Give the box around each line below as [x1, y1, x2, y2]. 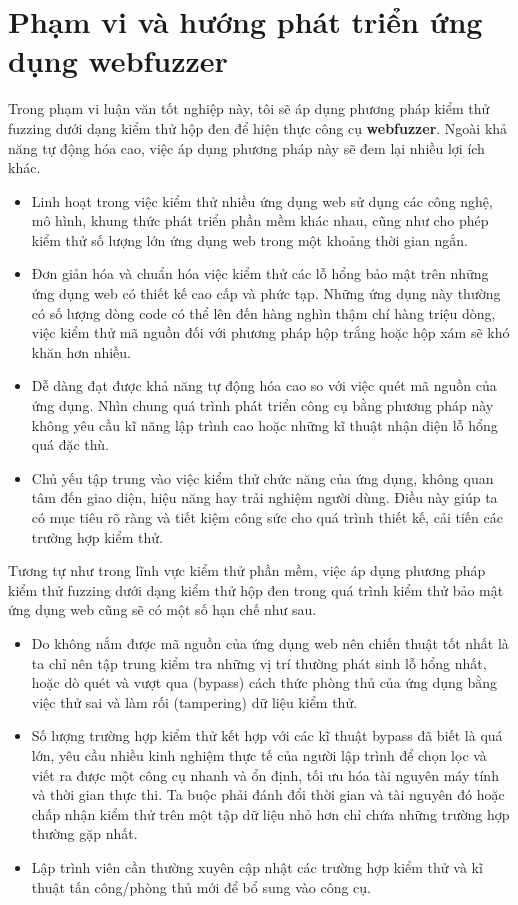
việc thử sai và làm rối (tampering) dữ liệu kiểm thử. [31, 691, 358, 712]
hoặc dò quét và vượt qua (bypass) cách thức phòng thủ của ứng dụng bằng [31, 672, 498, 693]
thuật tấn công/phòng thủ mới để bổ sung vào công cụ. [31, 876, 372, 897]
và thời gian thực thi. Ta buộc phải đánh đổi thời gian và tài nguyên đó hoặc [31, 784, 505, 805]
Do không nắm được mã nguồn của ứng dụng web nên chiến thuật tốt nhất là [31, 632, 509, 653]
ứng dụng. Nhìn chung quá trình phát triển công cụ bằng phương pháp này [31, 395, 494, 416]
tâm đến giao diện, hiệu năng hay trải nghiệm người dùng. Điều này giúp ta [31, 487, 498, 508]
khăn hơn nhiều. [31, 341, 132, 362]
